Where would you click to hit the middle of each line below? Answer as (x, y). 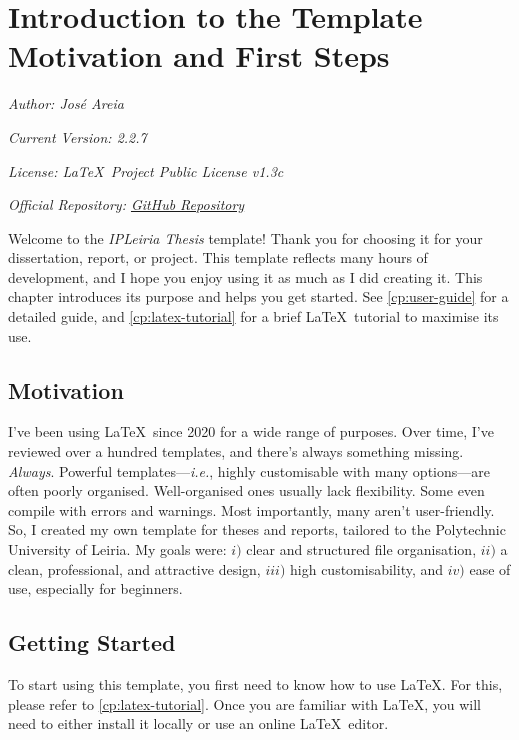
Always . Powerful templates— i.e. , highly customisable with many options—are (249, 470)
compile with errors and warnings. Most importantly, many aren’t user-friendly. (251, 509)
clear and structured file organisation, (361, 549)
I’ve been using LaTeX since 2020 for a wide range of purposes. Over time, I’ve (251, 431)
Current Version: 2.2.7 (77, 136)
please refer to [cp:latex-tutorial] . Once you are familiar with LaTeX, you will (244, 703)
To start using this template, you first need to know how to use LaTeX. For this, (255, 684)
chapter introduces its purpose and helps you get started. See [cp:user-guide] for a (258, 296)
